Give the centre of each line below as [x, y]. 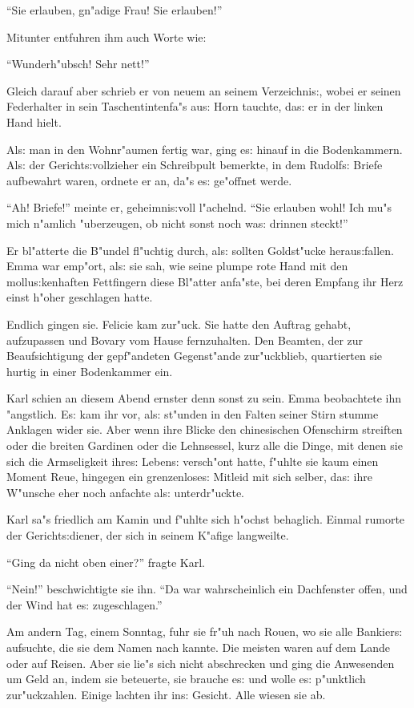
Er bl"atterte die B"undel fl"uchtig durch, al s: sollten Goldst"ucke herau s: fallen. [200, 250]
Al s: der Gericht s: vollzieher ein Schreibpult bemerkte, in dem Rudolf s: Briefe [195, 165]
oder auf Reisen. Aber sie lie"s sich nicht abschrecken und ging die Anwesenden [201, 663]
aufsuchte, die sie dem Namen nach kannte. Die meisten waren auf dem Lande [198, 647]
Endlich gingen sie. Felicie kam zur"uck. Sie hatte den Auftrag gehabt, [179, 324]
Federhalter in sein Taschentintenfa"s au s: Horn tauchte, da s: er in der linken [195, 106]
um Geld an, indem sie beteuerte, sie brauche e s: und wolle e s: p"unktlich [186, 679]
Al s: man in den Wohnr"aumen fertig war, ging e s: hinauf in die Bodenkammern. [205, 149]
